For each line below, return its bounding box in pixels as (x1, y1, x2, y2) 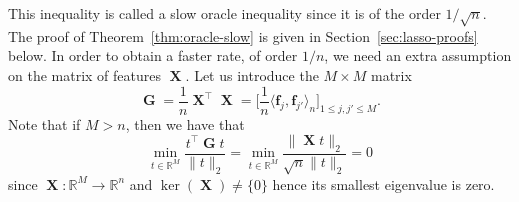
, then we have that (125, 113, 245, 134)
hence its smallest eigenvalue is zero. (272, 173, 495, 194)
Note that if (8, 113, 81, 134)
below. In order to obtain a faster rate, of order (8, 45, 298, 66)
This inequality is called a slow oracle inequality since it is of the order (8, 3, 441, 23)
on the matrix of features (8, 64, 161, 85)
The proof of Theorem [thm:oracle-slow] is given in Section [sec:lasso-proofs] (8, 25, 478, 46)
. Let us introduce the (185, 64, 319, 85)
